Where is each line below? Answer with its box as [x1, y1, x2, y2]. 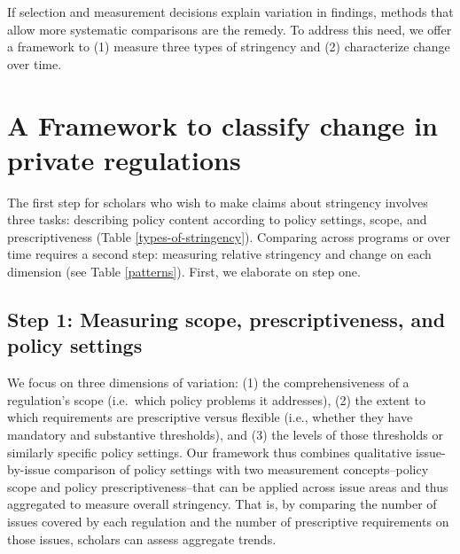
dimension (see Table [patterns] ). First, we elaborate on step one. [7, 262, 361, 281]
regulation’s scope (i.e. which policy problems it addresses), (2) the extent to [7, 390, 425, 409]
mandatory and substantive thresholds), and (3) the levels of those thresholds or [7, 425, 443, 444]
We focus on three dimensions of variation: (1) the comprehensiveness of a [7, 373, 409, 392]
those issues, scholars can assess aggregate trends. [7, 529, 277, 548]
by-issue [7, 460, 51, 479]
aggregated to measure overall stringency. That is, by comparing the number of [7, 495, 437, 513]
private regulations [7, 141, 241, 177]
